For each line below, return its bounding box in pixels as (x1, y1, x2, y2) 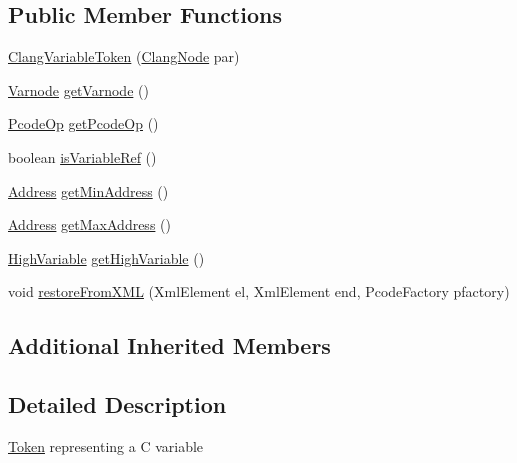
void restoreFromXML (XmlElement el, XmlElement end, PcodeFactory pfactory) (8, 281, 510, 302)
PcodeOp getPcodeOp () (8, 113, 159, 134)
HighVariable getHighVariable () (8, 247, 205, 268)
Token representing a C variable (8, 435, 204, 456)
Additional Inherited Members (8, 330, 331, 361)
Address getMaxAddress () (8, 214, 171, 235)
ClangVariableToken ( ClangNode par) (8, 46, 240, 67)
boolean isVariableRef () (8, 146, 157, 167)
